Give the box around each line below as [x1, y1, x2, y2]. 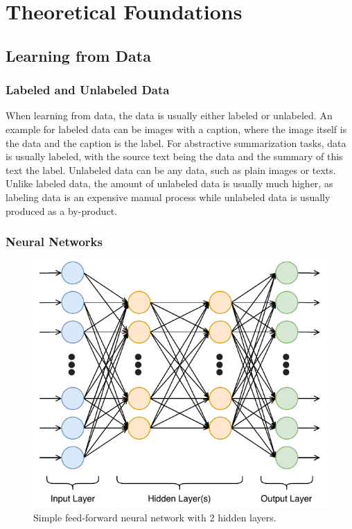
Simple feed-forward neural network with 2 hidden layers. [33, 510, 276, 524]
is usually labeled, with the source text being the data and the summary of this [6, 149, 343, 164]
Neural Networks [6, 233, 103, 250]
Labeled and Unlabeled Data [6, 81, 170, 98]
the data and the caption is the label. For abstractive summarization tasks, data [6, 135, 346, 150]
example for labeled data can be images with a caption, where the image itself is [6, 121, 347, 136]
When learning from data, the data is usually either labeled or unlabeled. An [6, 108, 333, 123]
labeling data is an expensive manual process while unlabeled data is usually [6, 189, 331, 204]
